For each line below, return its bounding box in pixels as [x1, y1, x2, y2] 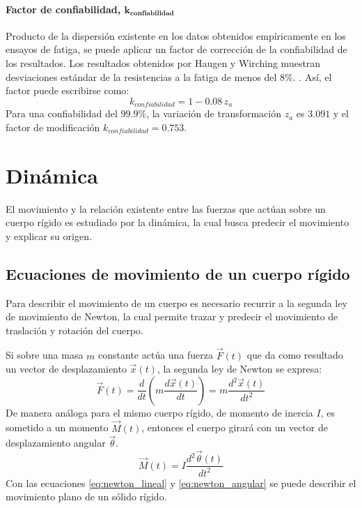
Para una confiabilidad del [6, 106, 118, 121]
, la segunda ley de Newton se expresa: [157, 361, 322, 376]
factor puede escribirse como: [6, 83, 129, 98]
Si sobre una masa [6, 348, 84, 362]
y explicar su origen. [6, 228, 92, 243]
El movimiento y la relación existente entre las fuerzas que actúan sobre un [6, 201, 326, 216]
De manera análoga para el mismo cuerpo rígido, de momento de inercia [6, 405, 313, 419]
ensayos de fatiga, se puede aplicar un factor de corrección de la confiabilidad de [6, 42, 347, 57]
